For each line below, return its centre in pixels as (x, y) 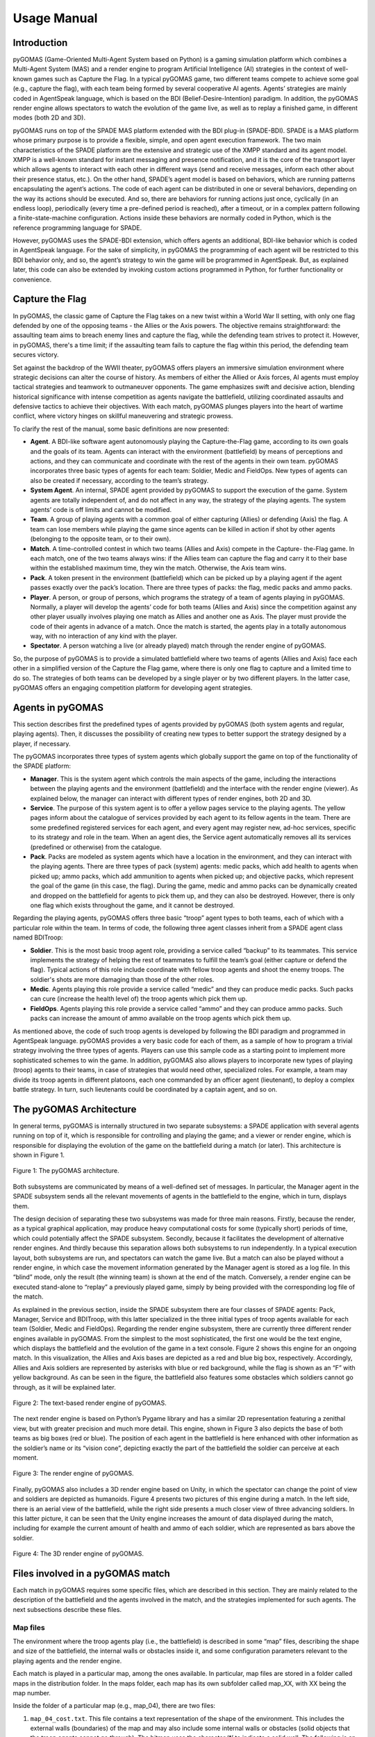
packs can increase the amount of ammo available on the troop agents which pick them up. (161, 1019)
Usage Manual (55, 18)
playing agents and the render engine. (67, 1661)
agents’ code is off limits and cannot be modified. (101, 509)
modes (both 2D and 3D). (49, 117)
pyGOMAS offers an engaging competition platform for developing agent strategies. (133, 688)
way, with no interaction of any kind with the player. (104, 636)
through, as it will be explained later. (64, 1387)
